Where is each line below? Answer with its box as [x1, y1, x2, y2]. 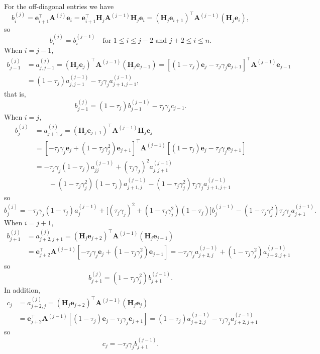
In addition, [4, 284, 40, 295]
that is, [4, 88, 26, 99]
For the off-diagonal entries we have [4, 1, 114, 11]
